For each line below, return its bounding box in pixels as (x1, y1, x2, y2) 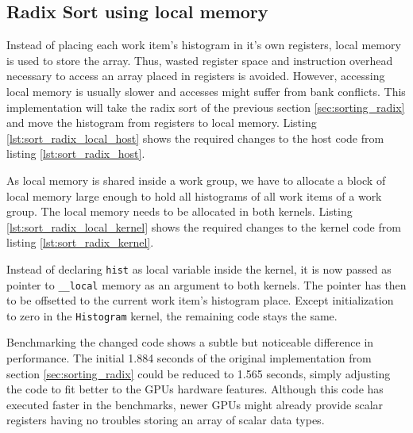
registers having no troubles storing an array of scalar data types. (6, 412, 325, 428)
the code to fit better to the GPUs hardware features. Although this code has (6, 381, 384, 397)
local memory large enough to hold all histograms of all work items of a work (6, 187, 382, 204)
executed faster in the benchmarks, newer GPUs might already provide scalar (6, 396, 384, 412)
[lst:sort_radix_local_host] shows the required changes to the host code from (6, 129, 384, 146)
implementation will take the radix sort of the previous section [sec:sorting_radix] (6, 98, 405, 115)
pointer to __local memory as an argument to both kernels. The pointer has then (6, 276, 407, 293)
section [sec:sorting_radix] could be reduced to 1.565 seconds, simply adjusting (6, 365, 391, 381)
